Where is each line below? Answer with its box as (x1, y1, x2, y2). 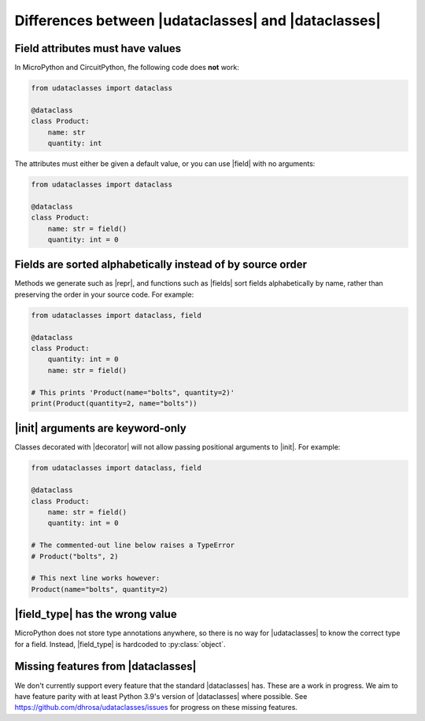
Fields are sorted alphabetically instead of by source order (14, 258, 307, 272)
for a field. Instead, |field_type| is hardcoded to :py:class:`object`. (14, 639, 226, 649)
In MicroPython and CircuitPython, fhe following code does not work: (14, 63, 239, 72)
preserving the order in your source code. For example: (14, 290, 194, 299)
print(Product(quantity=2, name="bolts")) (31, 398, 198, 408)
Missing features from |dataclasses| (14, 660, 197, 673)
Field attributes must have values (14, 42, 182, 55)
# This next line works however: (31, 574, 161, 582)
